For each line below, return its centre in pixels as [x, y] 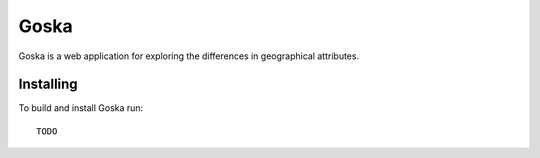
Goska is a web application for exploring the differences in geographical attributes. [189, 56]
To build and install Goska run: [81, 108]
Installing [48, 84]
